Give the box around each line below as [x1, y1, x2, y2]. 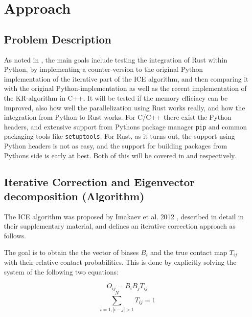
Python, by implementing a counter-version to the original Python [4, 64, 203, 74]
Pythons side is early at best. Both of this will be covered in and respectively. [4, 150, 236, 160]
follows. [4, 231, 26, 241]
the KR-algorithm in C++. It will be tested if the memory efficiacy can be [4, 92, 228, 103]
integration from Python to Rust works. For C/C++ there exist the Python [4, 112, 231, 122]
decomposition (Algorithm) [4, 189, 144, 204]
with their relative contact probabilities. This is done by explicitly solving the [4, 257, 236, 267]
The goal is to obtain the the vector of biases [4, 247, 139, 257]
